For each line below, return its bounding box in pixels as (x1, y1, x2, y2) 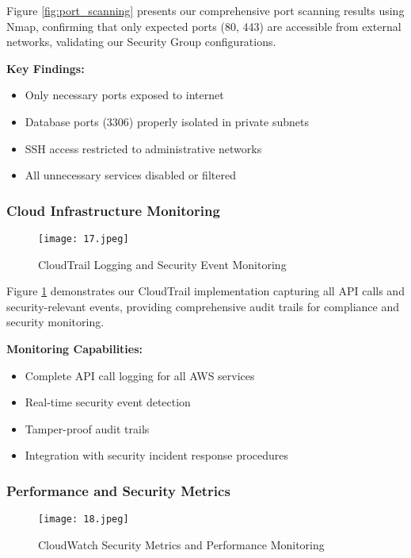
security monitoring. (6, 314, 105, 330)
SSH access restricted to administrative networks (25, 140, 262, 156)
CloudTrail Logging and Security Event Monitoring (38, 256, 287, 272)
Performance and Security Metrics (6, 480, 230, 500)
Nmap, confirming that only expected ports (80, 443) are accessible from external (6, 17, 401, 34)
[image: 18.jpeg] (38, 514, 129, 525)
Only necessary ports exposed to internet (25, 87, 224, 103)
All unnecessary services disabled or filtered (25, 167, 236, 183)
